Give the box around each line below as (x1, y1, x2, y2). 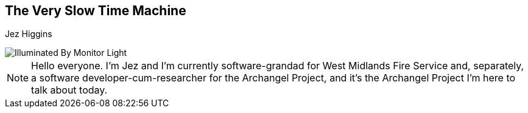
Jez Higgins (5, 29, 52, 39)
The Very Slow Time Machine (5, 3, 186, 18)
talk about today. (31, 84, 108, 97)
